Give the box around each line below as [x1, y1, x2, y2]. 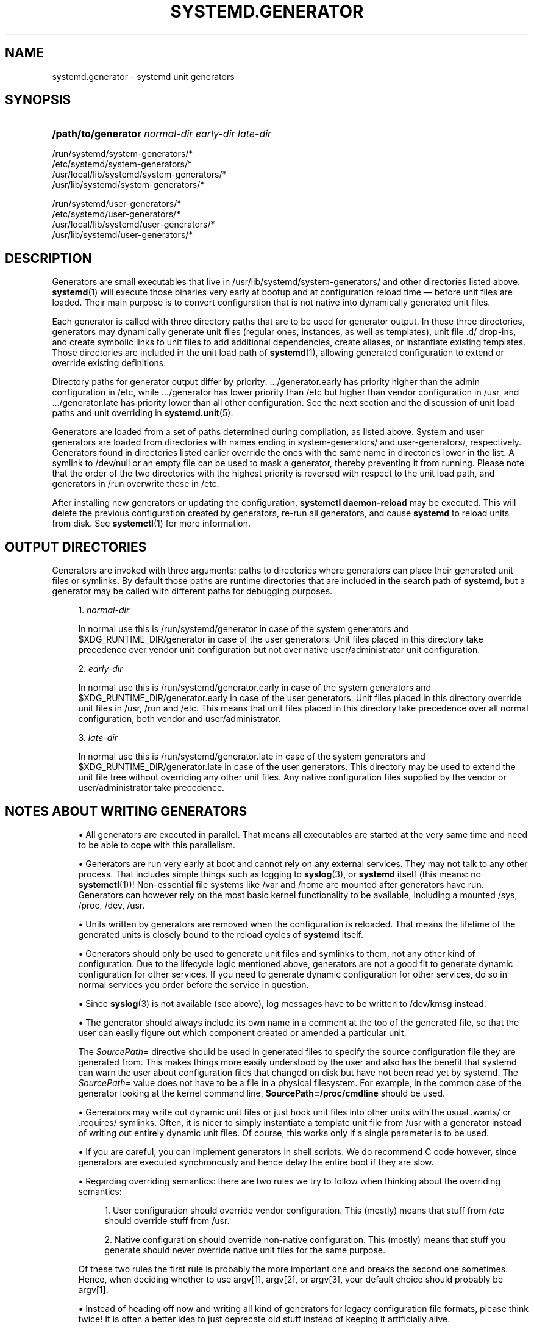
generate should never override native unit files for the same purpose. [104, 1244, 385, 1255]
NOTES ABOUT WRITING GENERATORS [5, 803, 247, 819]
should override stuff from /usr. [104, 1215, 230, 1226]
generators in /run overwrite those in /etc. [52, 478, 219, 489]
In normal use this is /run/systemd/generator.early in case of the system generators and [78, 682, 432, 693]
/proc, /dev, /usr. [78, 899, 145, 910]
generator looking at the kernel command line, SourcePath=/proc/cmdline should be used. [78, 1087, 446, 1098]
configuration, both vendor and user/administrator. [78, 713, 281, 724]
